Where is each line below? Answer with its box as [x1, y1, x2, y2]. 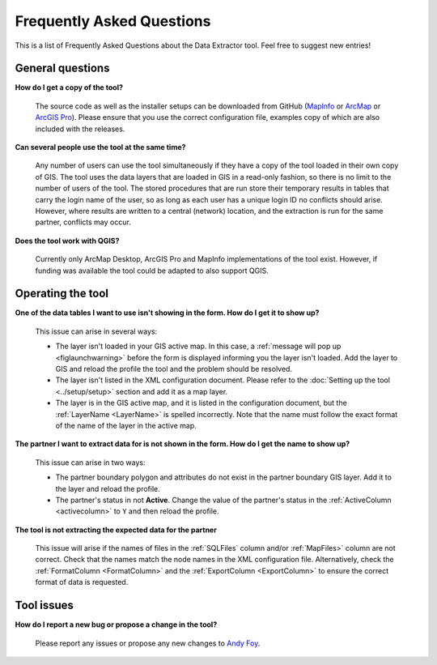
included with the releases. [35, 124, 125, 134]
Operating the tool [15, 287, 109, 301]
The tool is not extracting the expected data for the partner [15, 525, 218, 535]
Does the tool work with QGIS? [15, 236, 120, 245]
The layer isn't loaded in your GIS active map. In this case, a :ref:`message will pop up [55, 341, 342, 352]
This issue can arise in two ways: [35, 458, 146, 467]
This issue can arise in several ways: [35, 326, 158, 336]
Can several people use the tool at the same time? [15, 143, 186, 152]
